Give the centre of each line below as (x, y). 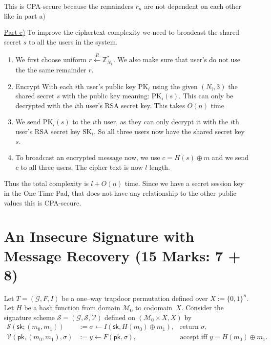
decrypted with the (44, 105)
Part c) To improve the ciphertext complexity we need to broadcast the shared (122, 32)
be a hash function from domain (72, 308)
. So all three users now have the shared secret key (169, 131)
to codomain (154, 308)
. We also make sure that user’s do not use (177, 59)
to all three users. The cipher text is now (82, 167)
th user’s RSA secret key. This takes (131, 105)
